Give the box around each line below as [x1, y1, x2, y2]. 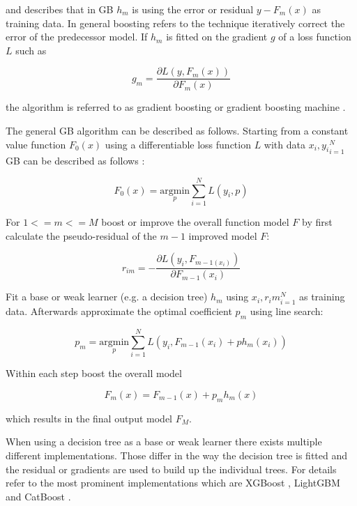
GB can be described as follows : [6, 153, 145, 168]
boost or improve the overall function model [101, 214, 289, 229]
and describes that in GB [6, 2, 114, 16]
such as [15, 43, 47, 57]
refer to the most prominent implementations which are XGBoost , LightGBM [6, 475, 340, 490]
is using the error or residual [132, 2, 254, 16]
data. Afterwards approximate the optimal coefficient [6, 304, 232, 319]
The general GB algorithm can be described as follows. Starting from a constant [6, 123, 349, 138]
